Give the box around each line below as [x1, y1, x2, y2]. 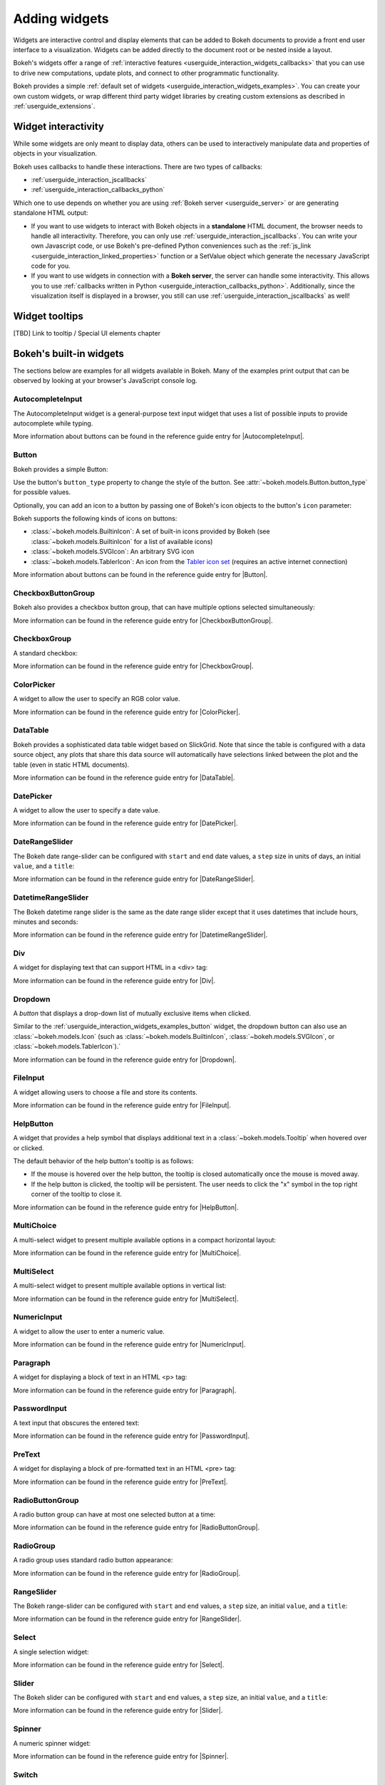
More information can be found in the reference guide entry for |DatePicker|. [13, 819, 238, 828]
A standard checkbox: [13, 648, 78, 657]
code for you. [31, 261, 71, 271]
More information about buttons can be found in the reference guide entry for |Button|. [13, 570, 268, 579]
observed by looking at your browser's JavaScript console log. [13, 376, 197, 385]
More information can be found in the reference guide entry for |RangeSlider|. [13, 1614, 242, 1624]
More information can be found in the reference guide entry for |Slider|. [13, 1706, 223, 1715]
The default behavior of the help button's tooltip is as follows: [13, 1157, 194, 1165]
